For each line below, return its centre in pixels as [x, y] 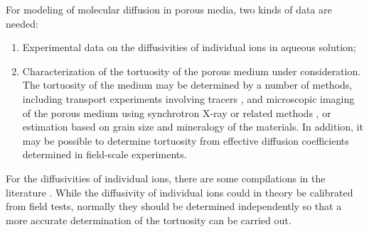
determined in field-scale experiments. [105, 154]
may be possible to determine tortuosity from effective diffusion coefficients [186, 140]
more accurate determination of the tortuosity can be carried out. [149, 220]
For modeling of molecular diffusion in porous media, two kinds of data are [169, 9]
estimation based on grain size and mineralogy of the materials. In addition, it [193, 127]
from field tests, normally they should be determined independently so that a [174, 206]
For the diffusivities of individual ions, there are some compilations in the [166, 178]
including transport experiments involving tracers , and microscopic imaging [188, 98]
